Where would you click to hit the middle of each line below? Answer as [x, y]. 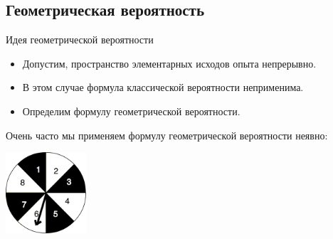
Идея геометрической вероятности [80, 39]
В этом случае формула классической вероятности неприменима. [163, 87]
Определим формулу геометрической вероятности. [131, 111]
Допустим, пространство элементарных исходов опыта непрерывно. [169, 63]
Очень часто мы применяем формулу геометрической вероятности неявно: [167, 135]
